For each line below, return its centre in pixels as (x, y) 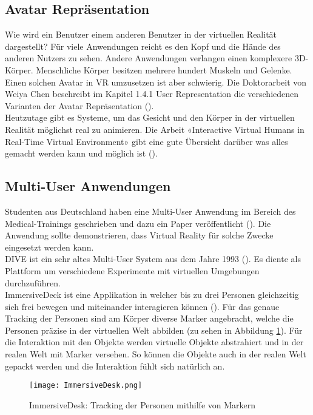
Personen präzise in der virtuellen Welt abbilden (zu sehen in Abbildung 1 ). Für (154, 330)
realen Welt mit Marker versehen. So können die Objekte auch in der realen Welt (156, 354)
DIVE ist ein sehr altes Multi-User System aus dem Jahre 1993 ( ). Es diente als (153, 259)
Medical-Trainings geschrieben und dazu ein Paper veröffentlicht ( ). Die (138, 223)
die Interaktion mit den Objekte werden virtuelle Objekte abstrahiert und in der (154, 342)
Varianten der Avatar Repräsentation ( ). (79, 105)
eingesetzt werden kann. (49, 247)
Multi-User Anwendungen (88, 186)
